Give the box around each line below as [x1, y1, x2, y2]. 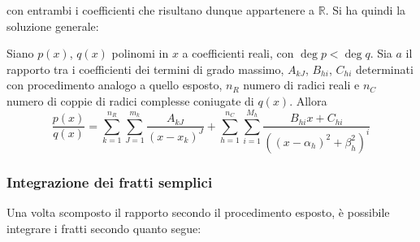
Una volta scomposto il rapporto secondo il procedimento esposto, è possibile [6, 203, 390, 220]
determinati [356, 60, 414, 77]
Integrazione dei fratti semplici [6, 171, 213, 192]
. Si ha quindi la [325, 2, 406, 18]
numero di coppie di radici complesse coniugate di [6, 92, 254, 109]
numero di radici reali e [243, 76, 360, 93]
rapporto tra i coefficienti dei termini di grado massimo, [6, 60, 284, 77]
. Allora [289, 92, 327, 109]
